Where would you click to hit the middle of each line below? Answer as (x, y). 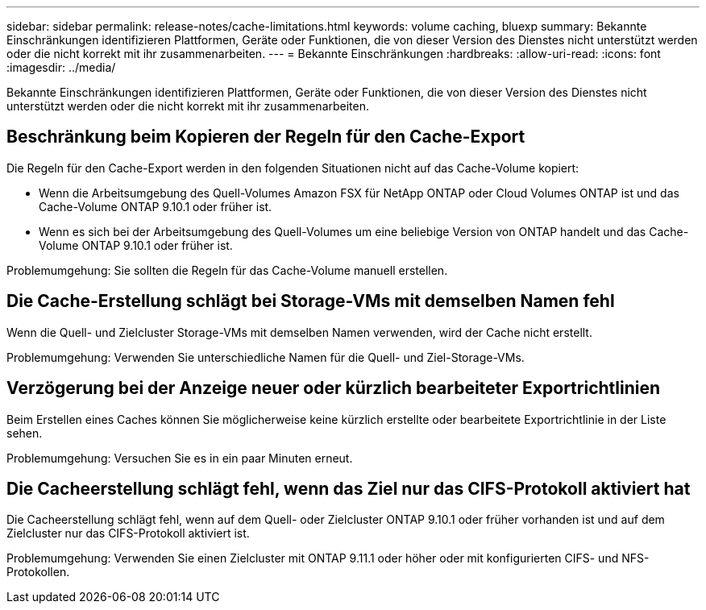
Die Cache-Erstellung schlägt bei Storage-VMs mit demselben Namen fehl (311, 301)
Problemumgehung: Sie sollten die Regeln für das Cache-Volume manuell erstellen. (227, 270)
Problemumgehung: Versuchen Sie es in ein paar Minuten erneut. (180, 458)
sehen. (25, 433)
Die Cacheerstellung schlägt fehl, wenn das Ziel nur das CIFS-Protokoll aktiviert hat (349, 488)
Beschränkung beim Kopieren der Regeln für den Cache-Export (266, 137)
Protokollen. (38, 572)
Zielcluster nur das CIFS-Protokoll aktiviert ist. (128, 533)
